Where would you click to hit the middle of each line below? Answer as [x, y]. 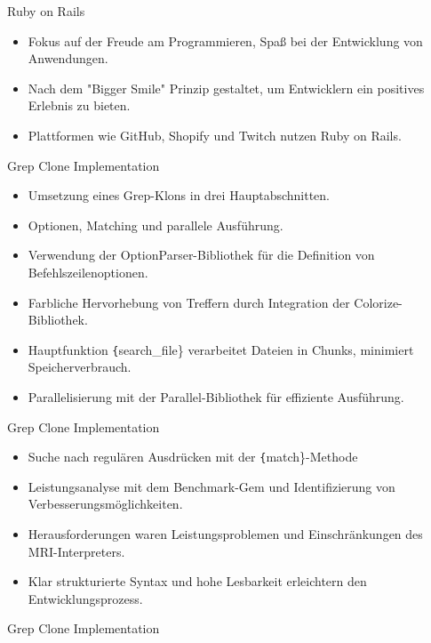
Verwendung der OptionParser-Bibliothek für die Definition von [201, 255]
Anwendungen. [68, 58]
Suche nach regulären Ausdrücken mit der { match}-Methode [193, 457]
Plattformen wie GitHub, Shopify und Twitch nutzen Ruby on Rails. [215, 135]
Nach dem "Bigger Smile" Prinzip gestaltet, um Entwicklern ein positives [226, 88]
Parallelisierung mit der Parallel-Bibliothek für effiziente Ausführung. [216, 396]
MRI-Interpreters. [76, 551]
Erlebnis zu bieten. [79, 105]
